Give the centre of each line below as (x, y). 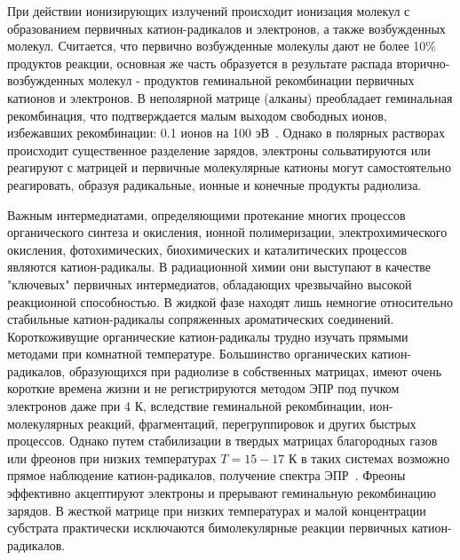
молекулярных (46, 423)
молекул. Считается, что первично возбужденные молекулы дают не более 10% (222, 46)
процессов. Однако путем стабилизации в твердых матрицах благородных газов (222, 441)
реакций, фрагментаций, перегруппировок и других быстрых (252, 423)
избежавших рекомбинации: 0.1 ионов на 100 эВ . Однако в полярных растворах (226, 133)
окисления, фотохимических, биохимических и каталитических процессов (207, 249)
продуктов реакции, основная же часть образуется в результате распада (200, 63)
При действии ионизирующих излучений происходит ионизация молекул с (209, 11)
